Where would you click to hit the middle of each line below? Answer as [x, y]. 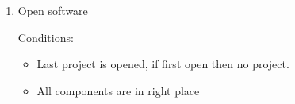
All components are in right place [118, 90]
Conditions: [46, 37]
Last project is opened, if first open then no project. [163, 64]
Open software [53, 10]
